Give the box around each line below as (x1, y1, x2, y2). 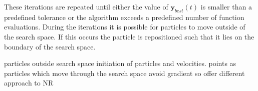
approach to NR (4, 77, 54, 88)
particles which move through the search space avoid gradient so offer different (4, 67, 245, 78)
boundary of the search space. (4, 41, 96, 51)
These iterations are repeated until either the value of (4, 1, 168, 11)
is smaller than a (200, 1, 252, 11)
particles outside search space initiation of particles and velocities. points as (4, 58, 236, 68)
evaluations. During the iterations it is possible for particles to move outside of (4, 21, 245, 32)
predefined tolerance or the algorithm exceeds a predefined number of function (4, 11, 244, 22)
